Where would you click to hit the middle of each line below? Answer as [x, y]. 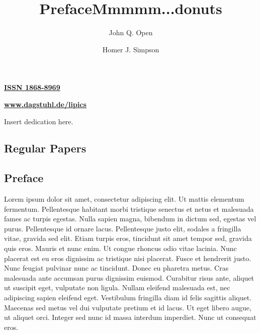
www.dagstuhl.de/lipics [45, 104]
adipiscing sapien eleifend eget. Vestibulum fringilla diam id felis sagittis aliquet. [128, 298]
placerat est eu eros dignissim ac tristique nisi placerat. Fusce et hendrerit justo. [128, 258]
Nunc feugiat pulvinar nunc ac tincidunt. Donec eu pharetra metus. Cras [116, 268]
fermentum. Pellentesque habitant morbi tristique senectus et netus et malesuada [129, 208]
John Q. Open [131, 32]
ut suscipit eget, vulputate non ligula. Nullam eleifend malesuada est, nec [117, 287]
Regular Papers [45, 148]
